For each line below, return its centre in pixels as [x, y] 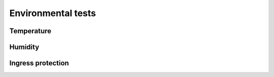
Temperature [30, 31]
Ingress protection [39, 63]
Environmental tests [53, 13]
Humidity [24, 47]
